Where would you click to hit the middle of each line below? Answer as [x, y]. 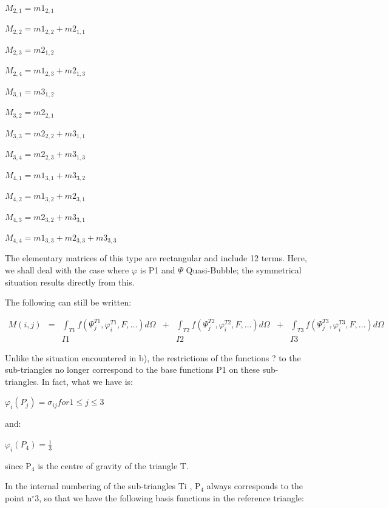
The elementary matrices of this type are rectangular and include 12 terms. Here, [156, 258]
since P [18, 465]
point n [19, 498]
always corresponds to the [255, 486]
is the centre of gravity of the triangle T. [113, 465]
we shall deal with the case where [67, 270]
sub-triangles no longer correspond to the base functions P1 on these [133, 369]
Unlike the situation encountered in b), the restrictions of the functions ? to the [153, 357]
